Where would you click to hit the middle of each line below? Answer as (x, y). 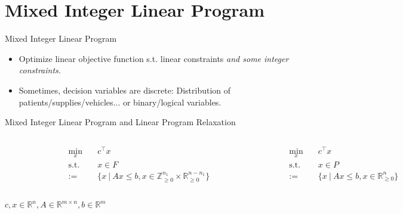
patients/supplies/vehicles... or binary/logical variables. (120, 102)
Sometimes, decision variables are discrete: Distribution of (125, 90)
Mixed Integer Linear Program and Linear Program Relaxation (120, 122)
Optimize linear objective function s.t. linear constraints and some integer (154, 58)
